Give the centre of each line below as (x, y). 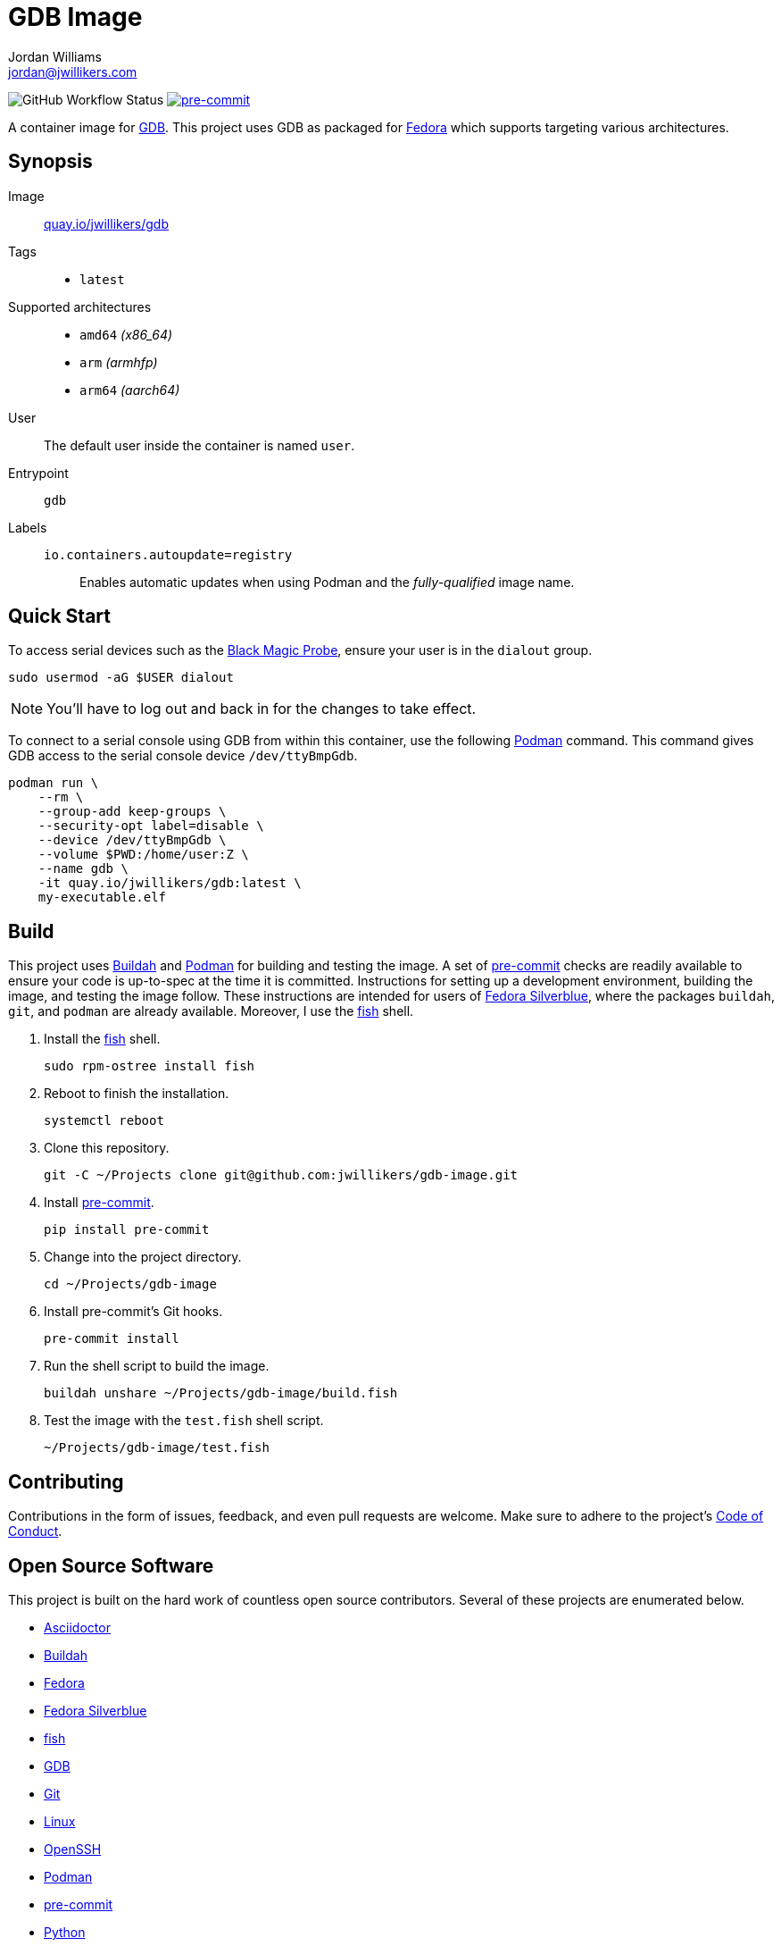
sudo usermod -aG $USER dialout (121, 678)
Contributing (66, 1481)
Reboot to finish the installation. (137, 1094)
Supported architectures (80, 306)
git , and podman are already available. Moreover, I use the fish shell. (211, 1011)
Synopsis (50, 162)
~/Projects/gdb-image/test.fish (157, 1448)
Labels (28, 527)
